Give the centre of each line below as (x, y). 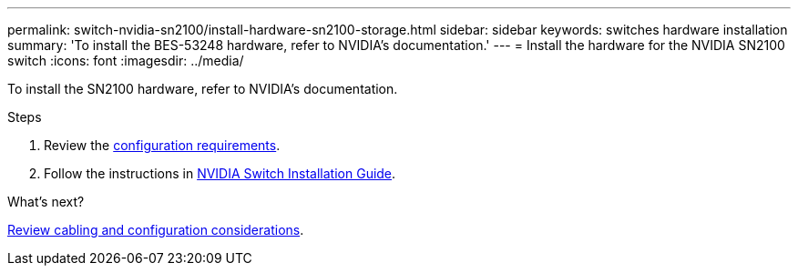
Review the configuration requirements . (162, 145)
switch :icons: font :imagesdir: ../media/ (126, 61)
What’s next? (46, 202)
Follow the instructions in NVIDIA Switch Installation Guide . (220, 173)
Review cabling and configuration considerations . (156, 230)
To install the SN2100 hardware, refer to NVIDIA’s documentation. (203, 89)
